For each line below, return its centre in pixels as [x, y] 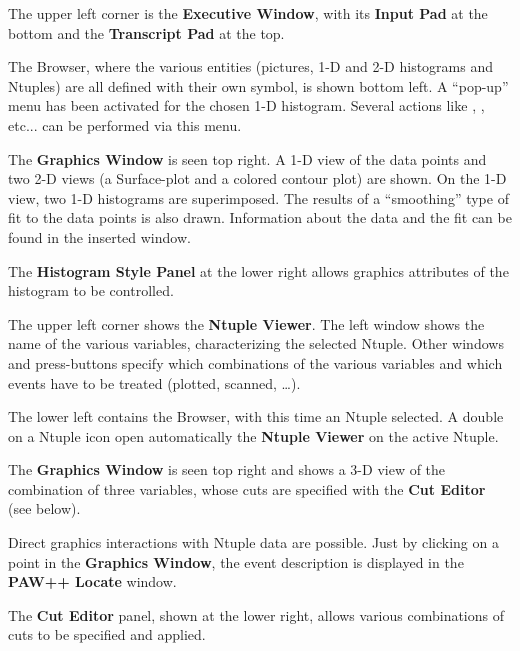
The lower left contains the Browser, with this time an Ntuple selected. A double [256, 416]
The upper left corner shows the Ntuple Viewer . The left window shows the [246, 323]
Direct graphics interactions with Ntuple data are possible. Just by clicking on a [253, 542]
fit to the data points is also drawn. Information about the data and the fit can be [260, 217]
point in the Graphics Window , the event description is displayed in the [236, 561]
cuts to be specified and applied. [107, 634]
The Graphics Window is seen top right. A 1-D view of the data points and [247, 158]
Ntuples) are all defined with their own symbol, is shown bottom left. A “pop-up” [258, 85]
